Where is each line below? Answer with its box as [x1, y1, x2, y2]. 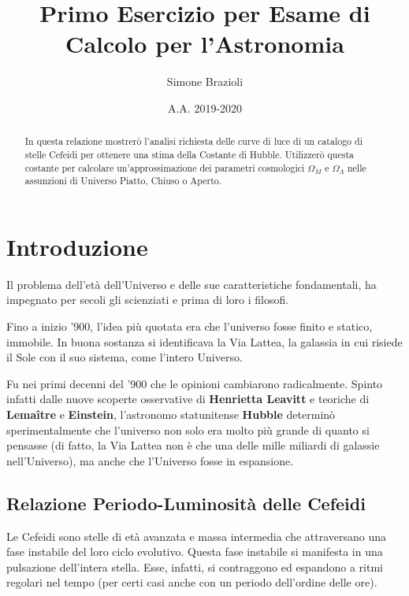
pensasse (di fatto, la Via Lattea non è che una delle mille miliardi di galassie [6, 437, 380, 453]
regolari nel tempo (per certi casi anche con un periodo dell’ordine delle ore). [6, 574, 377, 590]
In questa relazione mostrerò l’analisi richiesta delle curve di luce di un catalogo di [24, 135, 363, 148]
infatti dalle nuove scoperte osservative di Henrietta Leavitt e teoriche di [6, 391, 370, 407]
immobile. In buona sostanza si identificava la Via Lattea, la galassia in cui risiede [6, 333, 403, 350]
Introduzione [6, 230, 148, 262]
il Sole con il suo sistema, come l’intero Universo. [6, 349, 243, 365]
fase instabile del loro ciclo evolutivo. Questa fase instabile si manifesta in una [6, 543, 383, 560]
